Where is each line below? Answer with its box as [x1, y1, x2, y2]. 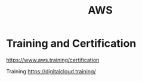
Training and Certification [6, 37, 137, 50]
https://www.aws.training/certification [6, 56, 100, 63]
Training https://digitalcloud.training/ [6, 67, 96, 74]
